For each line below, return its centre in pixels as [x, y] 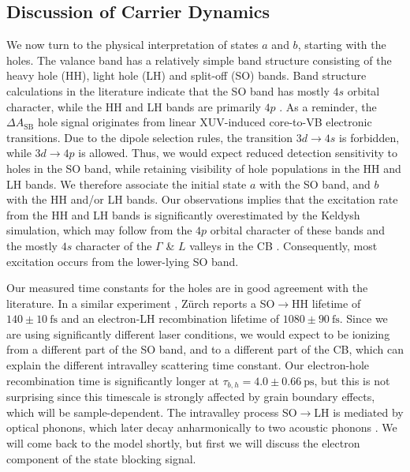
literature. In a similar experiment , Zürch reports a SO [141, 303]
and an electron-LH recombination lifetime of [170, 318]
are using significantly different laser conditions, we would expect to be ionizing [198, 333]
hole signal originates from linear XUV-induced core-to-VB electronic [205, 122]
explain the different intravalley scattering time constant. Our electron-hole [188, 365]
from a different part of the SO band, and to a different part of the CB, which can [205, 349]
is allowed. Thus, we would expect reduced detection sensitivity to [238, 153]
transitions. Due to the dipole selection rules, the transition [150, 137]
